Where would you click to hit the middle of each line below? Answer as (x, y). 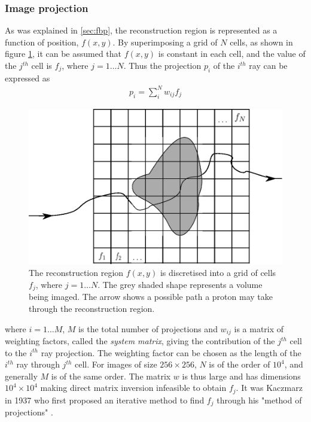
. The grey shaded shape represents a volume (180, 285)
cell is (42, 65)
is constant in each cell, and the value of (232, 54)
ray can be (268, 65)
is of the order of (240, 364)
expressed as (28, 78)
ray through (38, 364)
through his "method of (259, 400)
